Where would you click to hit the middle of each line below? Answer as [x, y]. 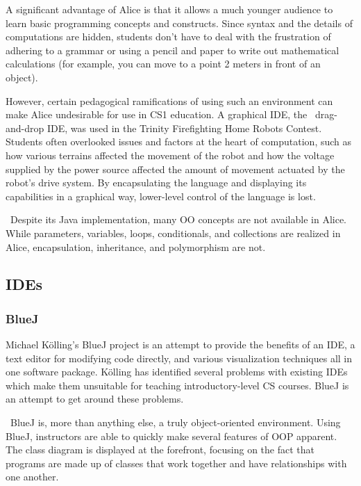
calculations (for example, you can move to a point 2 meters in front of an [163, 64]
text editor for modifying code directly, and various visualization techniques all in [179, 358]
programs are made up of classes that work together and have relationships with [176, 463]
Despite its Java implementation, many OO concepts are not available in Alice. [178, 219]
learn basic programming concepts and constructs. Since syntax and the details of [179, 23]
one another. [32, 477]
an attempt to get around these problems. [95, 399]
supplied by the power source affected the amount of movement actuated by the [175, 169]
